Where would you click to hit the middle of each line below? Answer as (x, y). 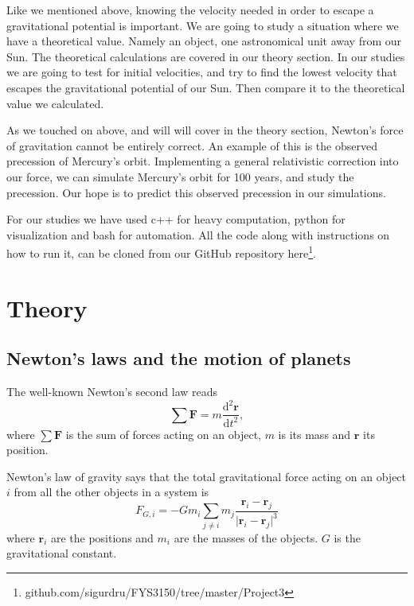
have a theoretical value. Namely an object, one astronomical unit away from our (204, 41)
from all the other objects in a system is (111, 492)
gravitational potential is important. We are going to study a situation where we (203, 25)
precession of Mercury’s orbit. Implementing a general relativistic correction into (203, 161)
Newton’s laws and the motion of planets (179, 358)
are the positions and (102, 537)
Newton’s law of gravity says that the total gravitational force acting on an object (207, 476)
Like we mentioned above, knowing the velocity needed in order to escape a (190, 10)
